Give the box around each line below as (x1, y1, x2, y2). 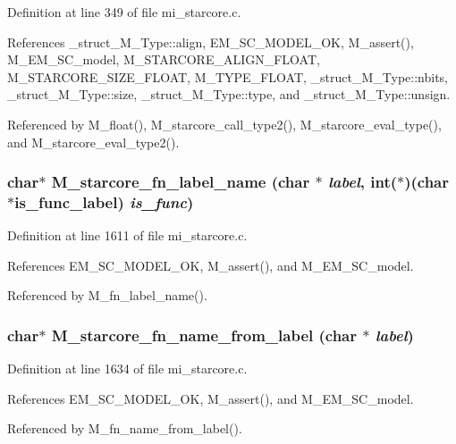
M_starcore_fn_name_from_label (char (51, 324, 357, 346)
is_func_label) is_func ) (14, 191, 194, 213)
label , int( (327, 171, 398, 193)
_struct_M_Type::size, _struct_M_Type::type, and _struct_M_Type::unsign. (7, 85, 451, 104)
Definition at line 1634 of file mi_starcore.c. (7, 359, 248, 378)
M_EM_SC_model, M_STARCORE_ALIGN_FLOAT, (7, 50, 320, 69)
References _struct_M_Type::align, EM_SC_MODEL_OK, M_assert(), (7, 32, 414, 51)
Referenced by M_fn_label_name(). (7, 286, 207, 305)
